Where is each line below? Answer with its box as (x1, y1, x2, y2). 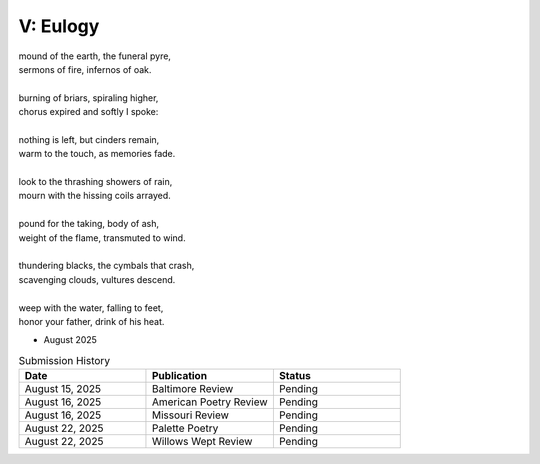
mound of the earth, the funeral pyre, (18, 50, 172, 62)
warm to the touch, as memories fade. (18, 148, 176, 160)
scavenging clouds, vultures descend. (18, 273, 176, 285)
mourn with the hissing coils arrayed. (18, 190, 172, 202)
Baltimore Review (151, 382, 234, 396)
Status (278, 369, 312, 383)
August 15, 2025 (24, 382, 102, 396)
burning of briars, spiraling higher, (18, 91, 159, 104)
